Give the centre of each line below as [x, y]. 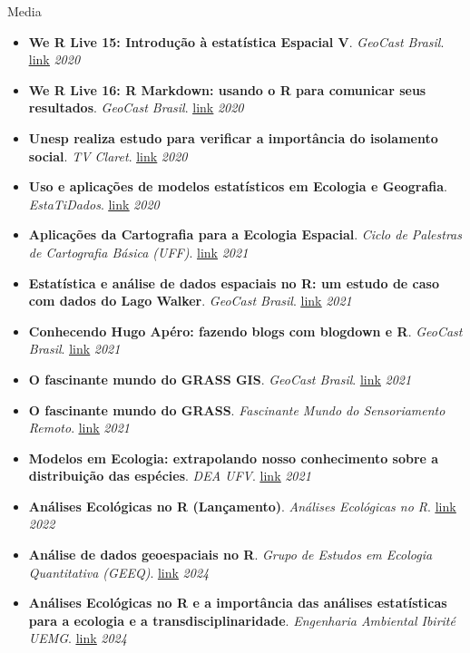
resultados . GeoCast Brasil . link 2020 [136, 107]
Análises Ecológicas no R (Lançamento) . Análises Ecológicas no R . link [242, 506]
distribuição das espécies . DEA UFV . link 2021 [170, 476]
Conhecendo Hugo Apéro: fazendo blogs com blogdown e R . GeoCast [245, 331]
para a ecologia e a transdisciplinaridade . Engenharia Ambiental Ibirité [242, 620]
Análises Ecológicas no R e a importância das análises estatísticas [238, 603]
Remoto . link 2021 [79, 428]
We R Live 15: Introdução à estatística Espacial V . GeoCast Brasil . [236, 41]
